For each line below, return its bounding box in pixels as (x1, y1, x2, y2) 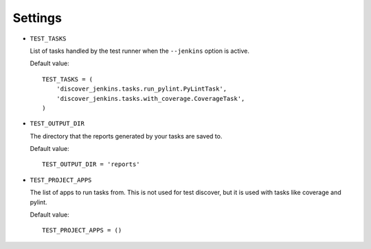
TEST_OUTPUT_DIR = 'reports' (42, 161, 140, 168)
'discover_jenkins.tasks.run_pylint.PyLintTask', (56, 85, 227, 93)
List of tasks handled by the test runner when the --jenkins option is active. (30, 47, 250, 55)
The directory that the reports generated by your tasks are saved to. (30, 132, 223, 140)
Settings (12, 10, 62, 25)
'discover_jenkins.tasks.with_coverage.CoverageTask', (56, 95, 245, 102)
